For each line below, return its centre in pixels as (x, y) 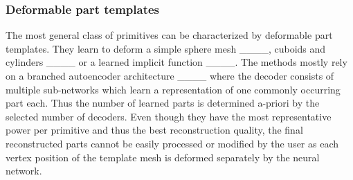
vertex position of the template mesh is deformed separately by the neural (163, 157)
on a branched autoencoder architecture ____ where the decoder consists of (170, 75)
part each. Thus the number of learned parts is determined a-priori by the (163, 103)
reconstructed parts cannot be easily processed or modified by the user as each (172, 143)
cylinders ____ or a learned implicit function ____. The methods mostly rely (176, 62)
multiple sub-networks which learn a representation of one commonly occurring (173, 89)
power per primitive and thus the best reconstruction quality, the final (154, 130)
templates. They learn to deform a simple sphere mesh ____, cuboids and (166, 48)
